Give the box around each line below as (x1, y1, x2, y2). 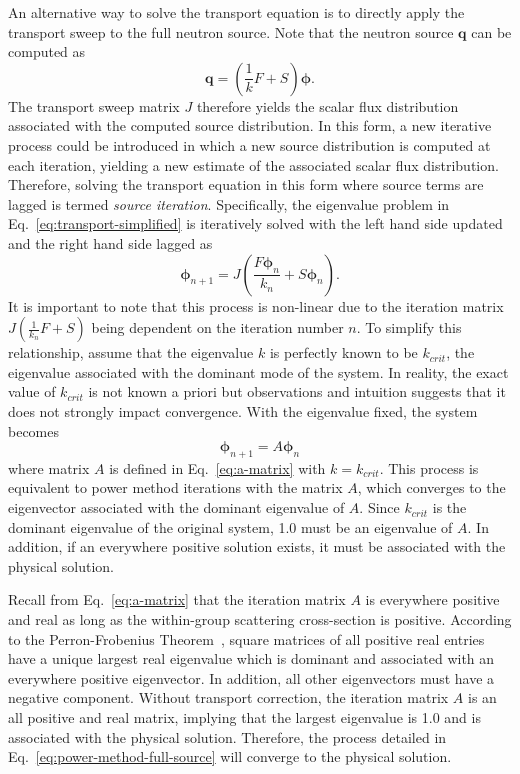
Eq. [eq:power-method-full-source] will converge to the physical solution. (8, 746, 452, 767)
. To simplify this (356, 317, 462, 338)
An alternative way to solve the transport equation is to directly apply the (8, 2, 465, 22)
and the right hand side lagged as (8, 232, 213, 253)
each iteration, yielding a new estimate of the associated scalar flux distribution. (8, 154, 499, 175)
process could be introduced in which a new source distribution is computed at (8, 134, 491, 155)
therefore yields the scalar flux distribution (196, 95, 459, 116)
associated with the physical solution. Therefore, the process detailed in (8, 726, 447, 747)
